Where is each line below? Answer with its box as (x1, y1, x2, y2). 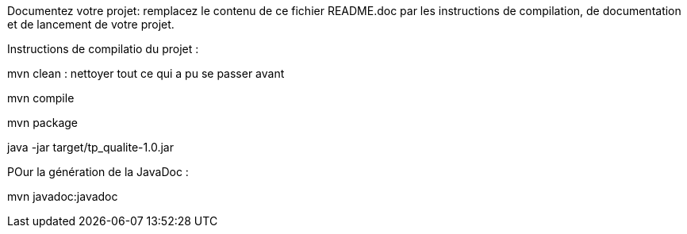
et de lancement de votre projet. (7, 17, 175, 31)
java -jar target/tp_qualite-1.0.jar (7, 140, 174, 154)
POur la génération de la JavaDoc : (7, 165, 189, 178)
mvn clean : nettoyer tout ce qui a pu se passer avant (7, 67, 285, 80)
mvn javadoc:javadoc (7, 190, 118, 203)
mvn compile (7, 91, 75, 105)
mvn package (7, 116, 78, 129)
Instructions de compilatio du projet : (7, 42, 199, 56)
